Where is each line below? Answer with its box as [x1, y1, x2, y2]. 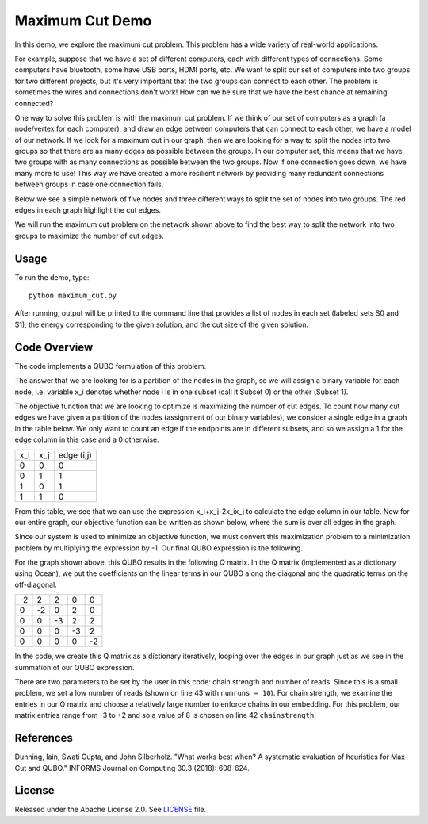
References [14, 731, 73, 745]
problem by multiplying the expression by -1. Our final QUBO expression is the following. [14, 543, 303, 553]
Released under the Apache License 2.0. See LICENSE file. [14, 805, 207, 814]
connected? [14, 98, 54, 108]
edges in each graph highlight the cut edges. [14, 205, 162, 215]
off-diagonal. [14, 580, 57, 589]
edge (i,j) [58, 449, 93, 460]
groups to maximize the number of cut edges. [14, 231, 164, 240]
